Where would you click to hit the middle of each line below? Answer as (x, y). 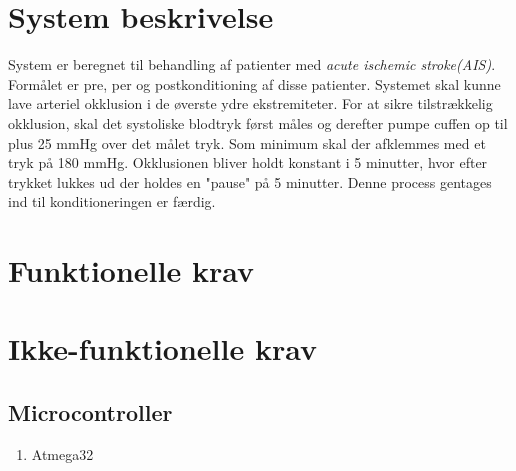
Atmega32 (62, 453)
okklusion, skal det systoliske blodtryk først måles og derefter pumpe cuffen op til (258, 122)
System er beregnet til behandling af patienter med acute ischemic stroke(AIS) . (252, 64)
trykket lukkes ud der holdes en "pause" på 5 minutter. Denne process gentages (250, 181)
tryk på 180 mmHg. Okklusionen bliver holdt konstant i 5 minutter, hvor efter (248, 162)
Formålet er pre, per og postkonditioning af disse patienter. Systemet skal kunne (254, 83)
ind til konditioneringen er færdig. (112, 201)
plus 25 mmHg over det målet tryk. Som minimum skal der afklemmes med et (247, 142)
